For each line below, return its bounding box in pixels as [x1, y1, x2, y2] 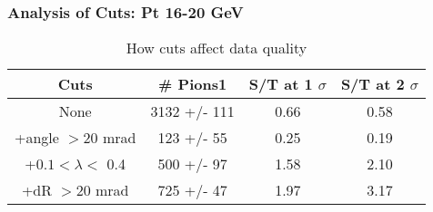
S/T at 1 [248, 73, 313, 95]
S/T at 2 [340, 73, 405, 95]
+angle [15, 127, 59, 149]
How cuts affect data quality [126, 37, 307, 59]
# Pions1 [158, 73, 227, 95]
